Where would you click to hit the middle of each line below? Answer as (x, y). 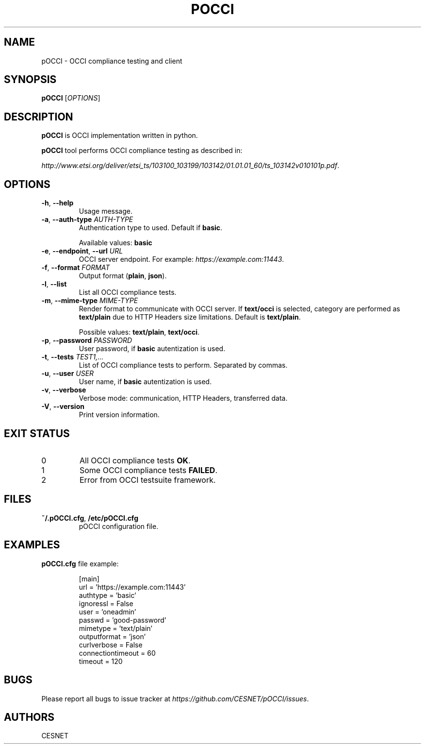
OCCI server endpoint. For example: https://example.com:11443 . (181, 259)
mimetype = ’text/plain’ (116, 628)
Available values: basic (115, 243)
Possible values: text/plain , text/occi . (139, 332)
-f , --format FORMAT (76, 268)
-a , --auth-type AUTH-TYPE (87, 220)
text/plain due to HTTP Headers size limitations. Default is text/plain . (190, 317)
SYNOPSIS (30, 80)
